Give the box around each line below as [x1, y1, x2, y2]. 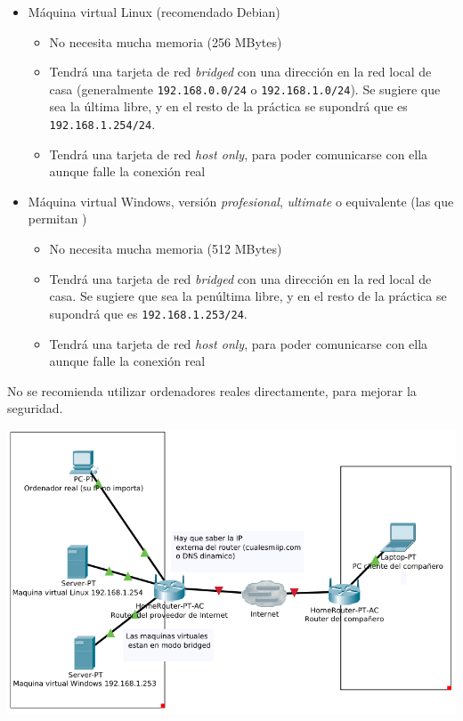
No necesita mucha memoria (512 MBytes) [49, 239, 282, 258]
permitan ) [28, 209, 87, 228]
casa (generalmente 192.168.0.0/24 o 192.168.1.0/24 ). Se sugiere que [49, 79, 441, 98]
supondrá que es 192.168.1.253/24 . [49, 304, 248, 322]
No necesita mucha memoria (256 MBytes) [49, 32, 282, 51]
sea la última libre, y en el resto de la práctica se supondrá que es [49, 97, 408, 116]
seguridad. [7, 399, 63, 417]
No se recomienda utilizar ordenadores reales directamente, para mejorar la [7, 381, 417, 400]
